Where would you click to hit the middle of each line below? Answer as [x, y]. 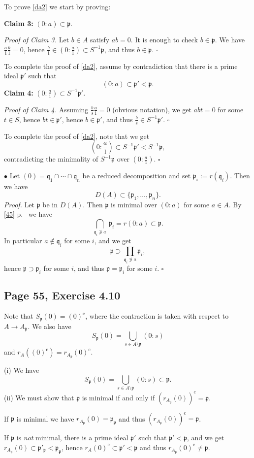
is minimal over [134, 204]
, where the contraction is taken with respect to [157, 316]
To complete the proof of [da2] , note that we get [77, 136]
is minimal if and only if [118, 397]
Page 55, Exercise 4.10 [62, 295]
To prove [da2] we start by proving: [57, 6]
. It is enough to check [164, 40]
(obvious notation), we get [152, 109]
